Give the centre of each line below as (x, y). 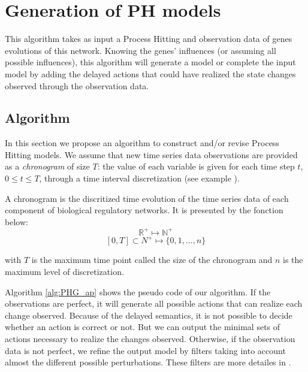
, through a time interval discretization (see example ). (139, 178)
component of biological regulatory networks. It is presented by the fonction (144, 210)
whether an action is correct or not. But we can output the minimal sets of (143, 327)
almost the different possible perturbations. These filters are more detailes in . (148, 362)
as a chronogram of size (47, 166)
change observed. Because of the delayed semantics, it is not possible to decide (149, 315)
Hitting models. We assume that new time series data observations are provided (151, 154)
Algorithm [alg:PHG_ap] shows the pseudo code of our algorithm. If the (138, 291)
